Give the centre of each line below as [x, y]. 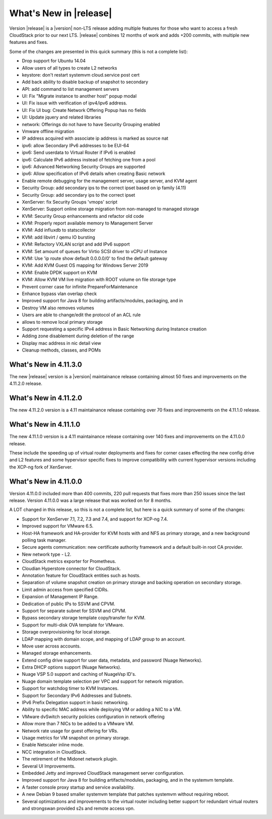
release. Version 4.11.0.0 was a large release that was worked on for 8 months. [90, 501]
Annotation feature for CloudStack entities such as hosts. [81, 575]
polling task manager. [44, 540]
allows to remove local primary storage [62, 322]
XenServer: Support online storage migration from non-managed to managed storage [110, 209]
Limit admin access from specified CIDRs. [65, 590]
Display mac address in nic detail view [62, 343]
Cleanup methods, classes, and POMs [61, 350]
